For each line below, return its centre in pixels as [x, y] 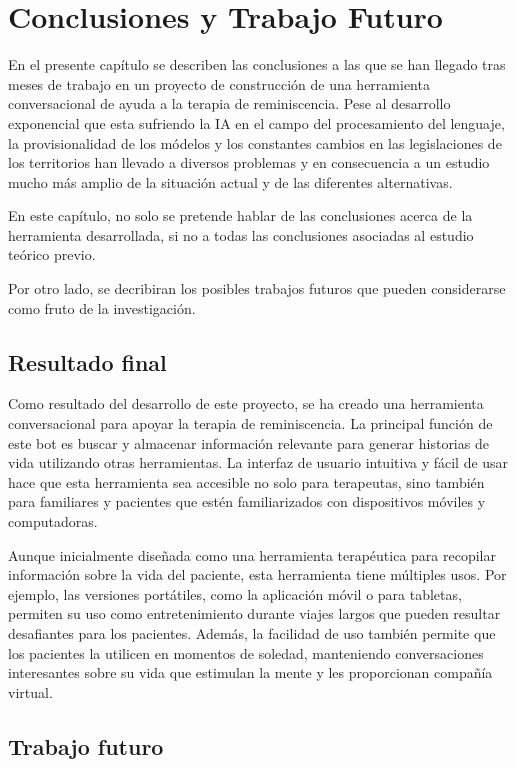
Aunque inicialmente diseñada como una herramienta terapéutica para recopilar [252, 554]
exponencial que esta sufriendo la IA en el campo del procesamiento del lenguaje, [256, 122]
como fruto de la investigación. [102, 307]
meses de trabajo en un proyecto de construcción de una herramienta [219, 83]
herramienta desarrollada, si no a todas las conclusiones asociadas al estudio [241, 234]
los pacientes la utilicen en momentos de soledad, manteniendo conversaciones [246, 652]
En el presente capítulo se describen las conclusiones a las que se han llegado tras [257, 64]
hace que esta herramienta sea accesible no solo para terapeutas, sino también [246, 481]
